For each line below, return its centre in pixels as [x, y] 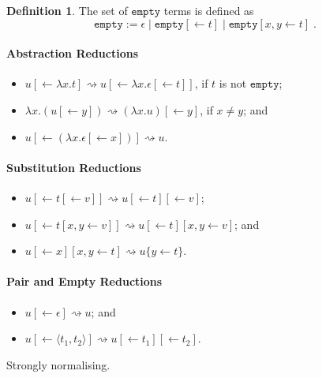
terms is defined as [209, 10]
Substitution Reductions [74, 167]
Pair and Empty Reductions [84, 281]
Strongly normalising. [58, 364]
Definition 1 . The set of [67, 10]
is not [233, 83]
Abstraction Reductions [73, 53]
